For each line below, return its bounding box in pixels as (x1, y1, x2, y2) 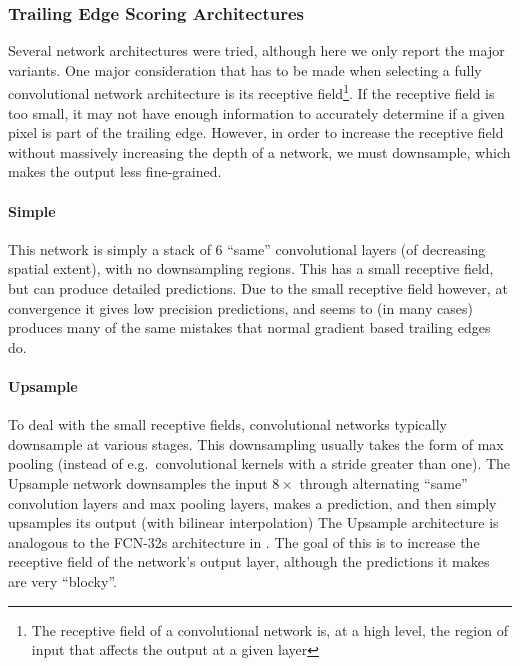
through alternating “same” (299, 472, 468, 493)
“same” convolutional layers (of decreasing (227, 238, 486, 259)
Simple (8, 200, 56, 221)
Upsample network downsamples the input (8, 472, 268, 493)
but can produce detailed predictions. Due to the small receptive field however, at (8, 278, 508, 299)
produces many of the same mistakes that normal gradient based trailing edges (8, 317, 491, 338)
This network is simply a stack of (8, 238, 211, 259)
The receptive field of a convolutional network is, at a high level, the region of (31, 619, 508, 640)
